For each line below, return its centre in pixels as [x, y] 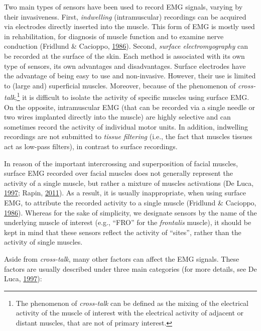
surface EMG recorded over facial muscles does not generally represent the [118, 173]
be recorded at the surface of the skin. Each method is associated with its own [124, 56]
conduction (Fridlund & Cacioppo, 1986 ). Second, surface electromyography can [126, 46]
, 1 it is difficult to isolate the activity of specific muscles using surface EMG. [132, 96]
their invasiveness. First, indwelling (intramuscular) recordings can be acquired [125, 16]
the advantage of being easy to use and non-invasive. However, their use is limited [130, 76]
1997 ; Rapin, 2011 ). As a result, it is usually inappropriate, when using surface [125, 193]
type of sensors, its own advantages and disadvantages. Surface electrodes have [125, 66]
